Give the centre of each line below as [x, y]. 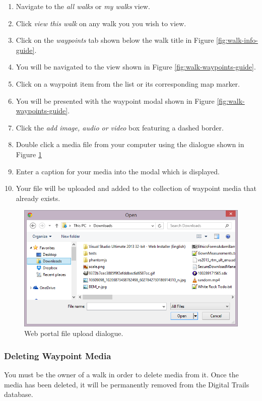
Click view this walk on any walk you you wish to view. [101, 23]
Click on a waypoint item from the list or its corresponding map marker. [128, 83]
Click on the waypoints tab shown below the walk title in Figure [115, 40]
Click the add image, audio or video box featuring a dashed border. [120, 127]
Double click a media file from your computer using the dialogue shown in [130, 144]
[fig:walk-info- [237, 40]
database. [19, 394]
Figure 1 [29, 154]
